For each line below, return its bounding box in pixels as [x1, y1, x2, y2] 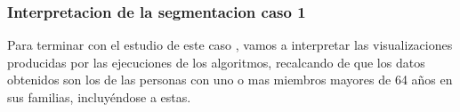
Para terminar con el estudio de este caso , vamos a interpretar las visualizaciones [7, 36, 453, 54]
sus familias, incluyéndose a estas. [7, 88, 191, 106]
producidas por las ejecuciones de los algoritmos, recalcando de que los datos [7, 52, 425, 71]
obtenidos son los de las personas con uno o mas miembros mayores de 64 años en [7, 70, 453, 89]
